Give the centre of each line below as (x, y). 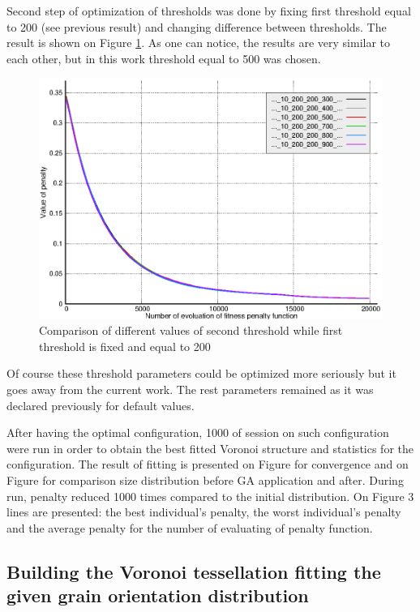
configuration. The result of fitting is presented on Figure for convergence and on (208, 464)
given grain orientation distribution (158, 595)
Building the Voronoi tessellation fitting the (194, 571)
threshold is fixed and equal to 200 (125, 346)
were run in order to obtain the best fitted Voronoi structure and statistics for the (210, 448)
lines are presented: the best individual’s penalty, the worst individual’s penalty (204, 512)
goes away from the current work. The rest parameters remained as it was (190, 389)
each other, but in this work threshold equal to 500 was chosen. (164, 58)
